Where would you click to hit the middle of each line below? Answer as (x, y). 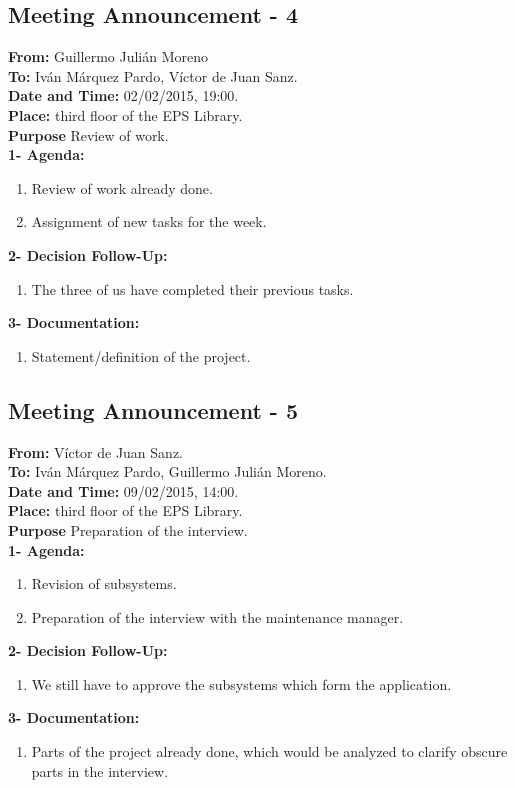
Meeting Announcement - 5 (153, 409)
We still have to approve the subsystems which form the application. (241, 683)
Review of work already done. (122, 187)
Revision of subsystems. (104, 583)
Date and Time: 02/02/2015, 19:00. (123, 95)
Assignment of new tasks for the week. (149, 221)
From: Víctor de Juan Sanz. (95, 451)
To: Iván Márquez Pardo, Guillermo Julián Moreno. (167, 471)
